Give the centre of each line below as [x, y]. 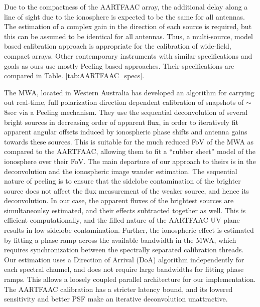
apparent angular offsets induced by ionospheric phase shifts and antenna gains [126, 132]
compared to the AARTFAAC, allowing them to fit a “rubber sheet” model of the [130, 151]
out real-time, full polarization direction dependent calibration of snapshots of [124, 102]
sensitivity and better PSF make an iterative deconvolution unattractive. [116, 299]
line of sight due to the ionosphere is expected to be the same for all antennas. [124, 16]
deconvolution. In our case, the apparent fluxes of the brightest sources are [119, 200]
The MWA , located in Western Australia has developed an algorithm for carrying [129, 92]
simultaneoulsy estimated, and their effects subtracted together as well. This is [125, 210]
